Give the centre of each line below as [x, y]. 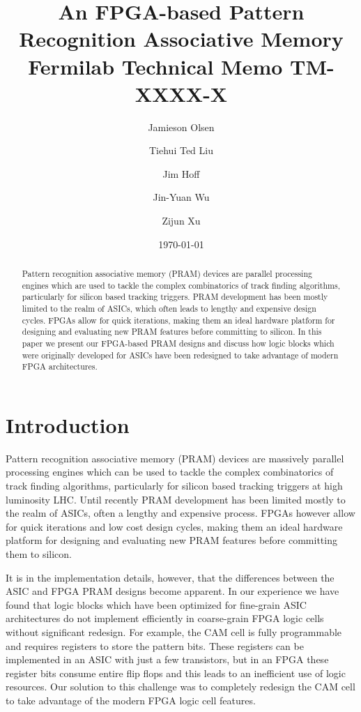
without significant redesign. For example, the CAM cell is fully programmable [174, 632]
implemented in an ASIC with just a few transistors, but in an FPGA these [167, 659]
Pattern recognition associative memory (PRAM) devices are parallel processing [167, 274]
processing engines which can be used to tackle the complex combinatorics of [170, 472]
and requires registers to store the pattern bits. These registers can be [155, 645]
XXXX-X [181, 93]
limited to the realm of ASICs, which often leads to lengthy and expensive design [169, 309]
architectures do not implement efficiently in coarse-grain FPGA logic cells [165, 618]
